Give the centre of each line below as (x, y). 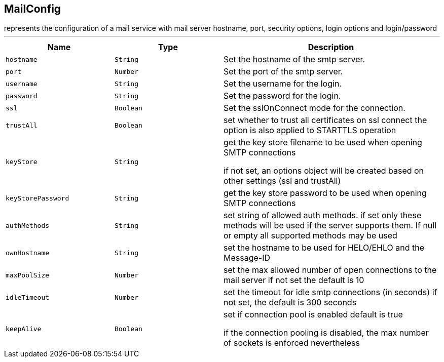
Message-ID (247, 258)
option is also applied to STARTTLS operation (310, 130)
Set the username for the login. (283, 84)
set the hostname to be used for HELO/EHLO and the (324, 248)
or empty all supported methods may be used (310, 236)
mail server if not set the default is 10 (294, 280)
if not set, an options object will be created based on (324, 171)
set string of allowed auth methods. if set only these (323, 215)
